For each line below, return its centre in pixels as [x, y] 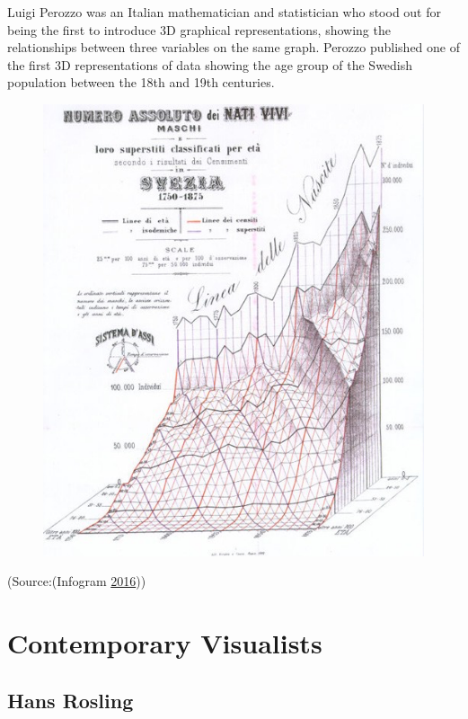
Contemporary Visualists [165, 643]
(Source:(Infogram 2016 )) [77, 581]
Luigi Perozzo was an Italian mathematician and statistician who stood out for [224, 12]
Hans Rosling [71, 700]
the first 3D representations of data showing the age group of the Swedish [210, 64]
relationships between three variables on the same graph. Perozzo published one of [234, 47]
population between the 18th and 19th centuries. [141, 82]
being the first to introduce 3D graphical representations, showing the [199, 29]
